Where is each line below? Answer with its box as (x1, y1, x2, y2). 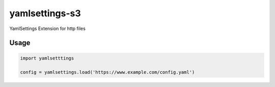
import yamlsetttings (20, 55, 74, 61)
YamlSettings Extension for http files (9, 25, 86, 32)
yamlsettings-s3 (9, 8, 81, 19)
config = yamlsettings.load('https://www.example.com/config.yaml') (20, 69, 195, 75)
